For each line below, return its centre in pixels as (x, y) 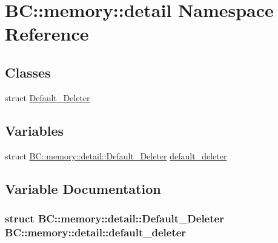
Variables (35, 130)
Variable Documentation (83, 188)
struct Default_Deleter (48, 97)
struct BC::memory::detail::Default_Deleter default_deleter (116, 155)
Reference (47, 34)
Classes (28, 72)
